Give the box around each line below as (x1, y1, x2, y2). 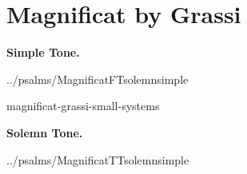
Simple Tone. (6, 44, 80, 61)
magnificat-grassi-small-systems (6, 97, 160, 114)
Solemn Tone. (6, 124, 83, 140)
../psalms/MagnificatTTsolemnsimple (6, 151, 189, 168)
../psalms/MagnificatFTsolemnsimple (6, 70, 189, 87)
